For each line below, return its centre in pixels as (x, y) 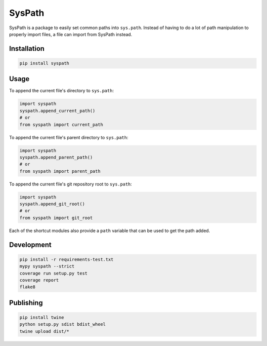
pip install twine (42, 318)
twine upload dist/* (44, 331)
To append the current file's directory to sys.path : (61, 91)
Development (30, 245)
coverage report (39, 280)
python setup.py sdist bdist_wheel (63, 324)
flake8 (27, 287)
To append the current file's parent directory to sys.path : (69, 137)
